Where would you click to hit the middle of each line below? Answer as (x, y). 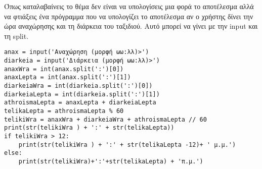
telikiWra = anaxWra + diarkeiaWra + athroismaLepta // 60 (105, 119)
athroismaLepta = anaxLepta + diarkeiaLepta (80, 103)
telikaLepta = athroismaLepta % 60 (64, 111)
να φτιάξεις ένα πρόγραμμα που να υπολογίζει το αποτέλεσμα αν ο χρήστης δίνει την (129, 16)
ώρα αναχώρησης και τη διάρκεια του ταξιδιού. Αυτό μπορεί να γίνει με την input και (131, 26)
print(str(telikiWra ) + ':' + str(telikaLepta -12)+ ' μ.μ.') (127, 145)
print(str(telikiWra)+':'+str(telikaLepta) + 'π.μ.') (111, 161)
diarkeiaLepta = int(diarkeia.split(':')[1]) (82, 94)
